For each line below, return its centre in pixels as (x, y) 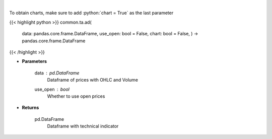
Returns (30, 108)
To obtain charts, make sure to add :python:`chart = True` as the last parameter (91, 13)
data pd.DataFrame (57, 73)
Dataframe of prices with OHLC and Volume (93, 80)
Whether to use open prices (76, 96)
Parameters (35, 61)
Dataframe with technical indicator (83, 126)
